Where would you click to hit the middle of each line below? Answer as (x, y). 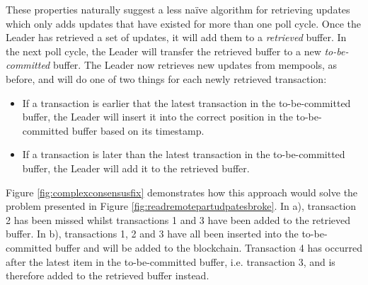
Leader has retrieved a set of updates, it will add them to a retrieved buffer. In (176, 37)
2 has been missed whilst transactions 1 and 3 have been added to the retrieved (178, 219)
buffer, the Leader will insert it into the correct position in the (157, 117)
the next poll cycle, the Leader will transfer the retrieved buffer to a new (163, 51)
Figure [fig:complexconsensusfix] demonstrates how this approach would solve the (182, 192)
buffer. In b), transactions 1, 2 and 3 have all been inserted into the (152, 234)
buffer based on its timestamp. (138, 130)
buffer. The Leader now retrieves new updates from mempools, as (195, 65)
